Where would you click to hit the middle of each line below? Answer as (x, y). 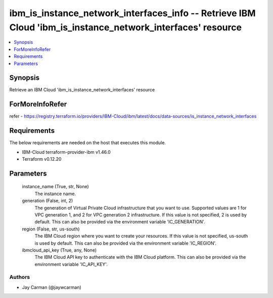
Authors (20, 277)
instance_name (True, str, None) (56, 187)
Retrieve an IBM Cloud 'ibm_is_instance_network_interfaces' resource (82, 90)
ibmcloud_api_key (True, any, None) (59, 250)
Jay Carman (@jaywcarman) (52, 287)
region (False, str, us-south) (51, 229)
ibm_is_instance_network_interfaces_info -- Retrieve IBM (132, 13)
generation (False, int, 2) (48, 201)
